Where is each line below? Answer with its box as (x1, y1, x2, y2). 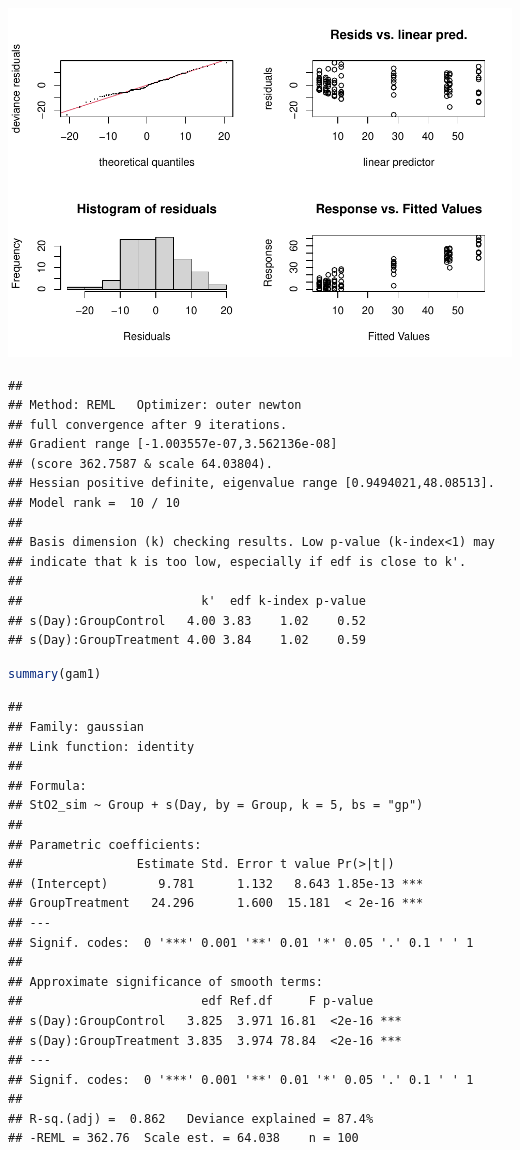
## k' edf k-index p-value (8, 594, 366, 609)
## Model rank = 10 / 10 (8, 496, 180, 511)
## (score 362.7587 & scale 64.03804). (8, 456, 273, 471)
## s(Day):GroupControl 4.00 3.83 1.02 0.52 (8, 613, 366, 628)
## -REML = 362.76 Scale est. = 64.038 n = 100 (8, 1131, 359, 1146)
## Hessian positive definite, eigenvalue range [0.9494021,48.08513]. (8, 476, 495, 491)
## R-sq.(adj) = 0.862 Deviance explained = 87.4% (8, 1111, 374, 1126)
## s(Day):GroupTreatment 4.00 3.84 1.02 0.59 (8, 633, 366, 648)
